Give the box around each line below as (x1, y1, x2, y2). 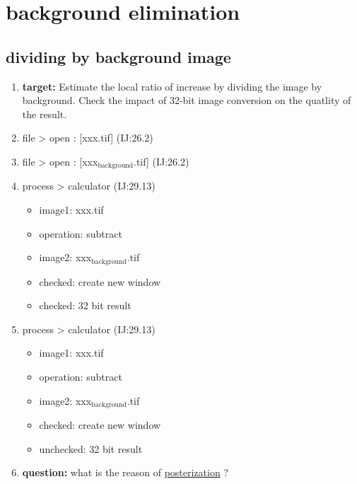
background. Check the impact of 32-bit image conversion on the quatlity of (22, 93, 351, 108)
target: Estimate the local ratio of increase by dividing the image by (22, 79, 322, 93)
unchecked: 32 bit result (39, 441, 143, 456)
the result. (22, 106, 67, 121)
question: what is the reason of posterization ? (22, 465, 228, 480)
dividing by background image (6, 45, 231, 67)
